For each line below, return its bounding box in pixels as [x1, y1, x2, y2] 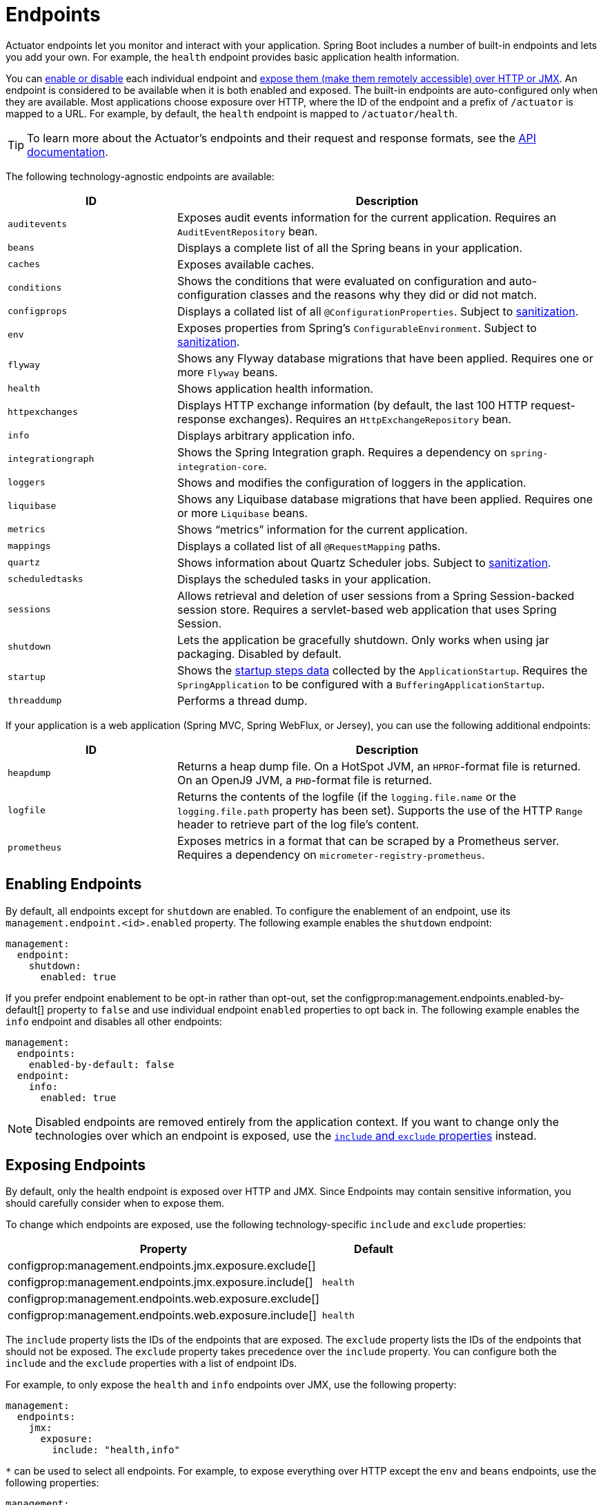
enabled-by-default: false [28, 1058, 175, 1070]
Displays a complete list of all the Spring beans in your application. [177, 240, 523, 255]
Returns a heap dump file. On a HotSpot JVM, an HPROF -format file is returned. [177, 759, 581, 773]
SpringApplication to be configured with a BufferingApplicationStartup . [177, 677, 545, 691]
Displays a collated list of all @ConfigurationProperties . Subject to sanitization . [177, 304, 579, 318]
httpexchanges [8, 407, 78, 418]
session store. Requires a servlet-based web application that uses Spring [177, 602, 557, 616]
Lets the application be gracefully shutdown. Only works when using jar [177, 632, 549, 647]
